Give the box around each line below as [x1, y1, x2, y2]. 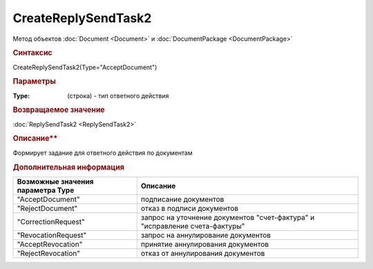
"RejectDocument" [17, 203, 78, 213]
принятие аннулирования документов [140, 239, 269, 249]
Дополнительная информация [12, 163, 124, 172]
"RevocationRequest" [17, 230, 87, 240]
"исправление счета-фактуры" [140, 221, 245, 231]
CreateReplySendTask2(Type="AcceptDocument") [12, 63, 157, 71]
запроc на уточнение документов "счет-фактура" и [140, 212, 315, 222]
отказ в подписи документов [140, 203, 238, 213]
